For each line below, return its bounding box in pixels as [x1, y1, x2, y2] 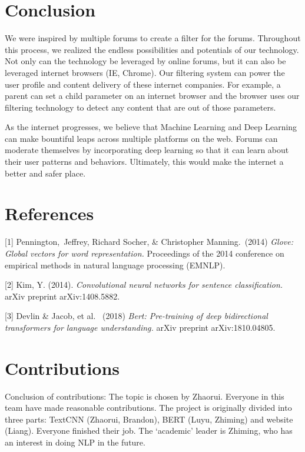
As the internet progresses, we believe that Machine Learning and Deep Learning [5, 121, 297, 133]
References [5, 201, 94, 225]
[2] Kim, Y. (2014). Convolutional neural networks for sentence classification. [5, 278, 283, 291]
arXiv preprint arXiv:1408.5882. [5, 290, 120, 302]
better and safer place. [5, 167, 86, 179]
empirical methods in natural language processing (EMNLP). [5, 258, 226, 271]
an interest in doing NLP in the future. [5, 436, 145, 448]
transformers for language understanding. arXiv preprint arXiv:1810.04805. [5, 321, 276, 333]
